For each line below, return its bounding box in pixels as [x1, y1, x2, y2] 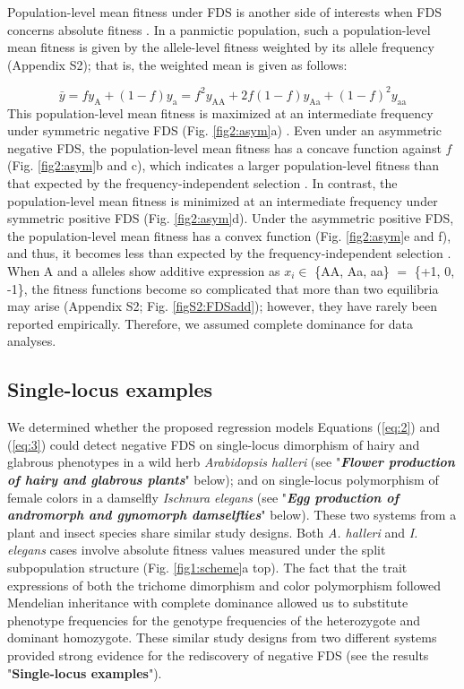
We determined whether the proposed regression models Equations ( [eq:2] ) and [7, 418, 441, 436]
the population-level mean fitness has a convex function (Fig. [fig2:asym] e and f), [7, 226, 451, 245]
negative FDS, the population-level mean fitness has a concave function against [7, 138, 442, 157]
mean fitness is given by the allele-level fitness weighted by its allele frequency [7, 38, 434, 56]
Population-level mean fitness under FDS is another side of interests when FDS [7, 3, 442, 21]
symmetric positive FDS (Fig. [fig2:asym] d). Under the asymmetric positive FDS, [7, 209, 454, 228]
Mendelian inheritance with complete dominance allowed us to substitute [7, 593, 408, 612]
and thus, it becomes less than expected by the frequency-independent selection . [7, 244, 451, 263]
